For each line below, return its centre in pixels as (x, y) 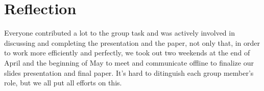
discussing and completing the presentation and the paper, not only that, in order (132, 42)
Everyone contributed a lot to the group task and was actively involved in (119, 33)
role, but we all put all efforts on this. (63, 83)
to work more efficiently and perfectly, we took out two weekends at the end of (127, 53)
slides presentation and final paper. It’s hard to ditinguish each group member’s (129, 72)
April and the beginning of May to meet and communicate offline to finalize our (129, 62)
